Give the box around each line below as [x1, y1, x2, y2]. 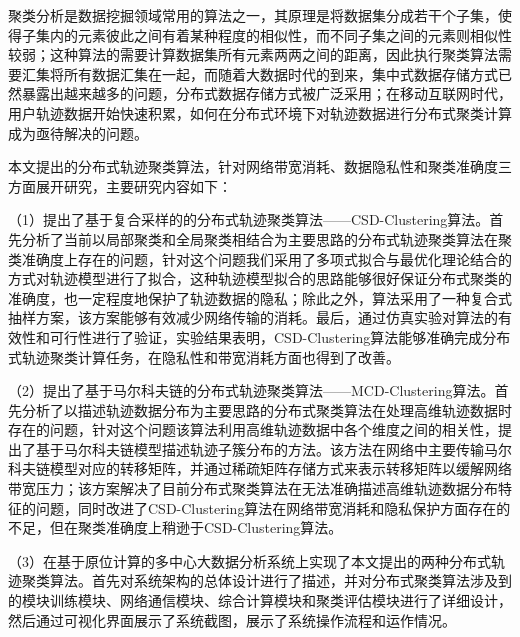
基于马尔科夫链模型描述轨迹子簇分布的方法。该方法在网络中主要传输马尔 [35, 438, 512, 459]
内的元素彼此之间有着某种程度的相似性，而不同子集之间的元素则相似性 [49, 24, 512, 45]
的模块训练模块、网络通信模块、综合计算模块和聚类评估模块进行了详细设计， [8, 590, 512, 611]
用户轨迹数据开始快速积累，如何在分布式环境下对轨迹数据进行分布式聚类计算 [8, 102, 512, 123]
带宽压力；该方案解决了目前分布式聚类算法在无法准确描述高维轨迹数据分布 [8, 478, 498, 499]
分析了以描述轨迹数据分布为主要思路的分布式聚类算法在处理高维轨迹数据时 [21, 399, 512, 420]
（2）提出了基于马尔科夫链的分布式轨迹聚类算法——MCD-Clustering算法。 [8, 380, 495, 401]
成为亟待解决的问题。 [8, 122, 148, 143]
